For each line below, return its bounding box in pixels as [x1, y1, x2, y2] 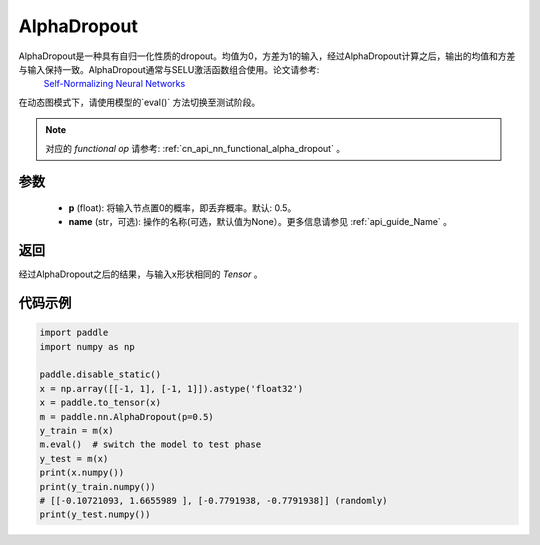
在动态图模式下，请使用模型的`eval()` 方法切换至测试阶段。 [18, 96, 261, 108]
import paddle [39, 327, 109, 339]
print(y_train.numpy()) [39, 481, 157, 492]
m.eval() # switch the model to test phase [39, 439, 262, 450]
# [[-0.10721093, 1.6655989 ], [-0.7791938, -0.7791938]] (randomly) [39, 495, 388, 506]
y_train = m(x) [39, 425, 114, 436]
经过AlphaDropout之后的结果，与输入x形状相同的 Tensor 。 [18, 268, 263, 280]
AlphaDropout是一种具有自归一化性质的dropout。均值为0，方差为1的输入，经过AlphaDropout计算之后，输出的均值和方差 [18, 50, 516, 62]
